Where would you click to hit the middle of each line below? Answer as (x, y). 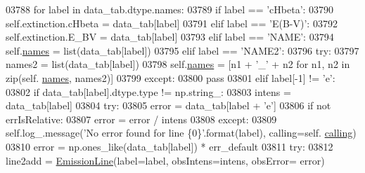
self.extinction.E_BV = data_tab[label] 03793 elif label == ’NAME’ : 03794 (170, 37)
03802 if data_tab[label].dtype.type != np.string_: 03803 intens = (148, 91)
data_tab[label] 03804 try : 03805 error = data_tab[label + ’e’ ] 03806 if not (168, 105)
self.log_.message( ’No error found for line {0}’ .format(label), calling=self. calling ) (181, 133)
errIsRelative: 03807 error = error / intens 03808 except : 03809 (141, 119)
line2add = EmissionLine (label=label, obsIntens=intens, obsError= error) (165, 160)
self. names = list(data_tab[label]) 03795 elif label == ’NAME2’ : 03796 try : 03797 (182, 50)
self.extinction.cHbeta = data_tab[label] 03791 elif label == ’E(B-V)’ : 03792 (172, 23)
